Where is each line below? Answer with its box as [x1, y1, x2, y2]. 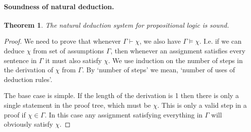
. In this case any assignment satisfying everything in [44, 109, 203, 119]
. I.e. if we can [199, 36, 242, 46]
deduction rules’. [4, 74, 53, 84]
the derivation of [4, 65, 54, 75]
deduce [4, 45, 24, 55]
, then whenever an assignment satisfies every [110, 45, 246, 55]
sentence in [4, 55, 37, 65]
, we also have [139, 36, 181, 46]
